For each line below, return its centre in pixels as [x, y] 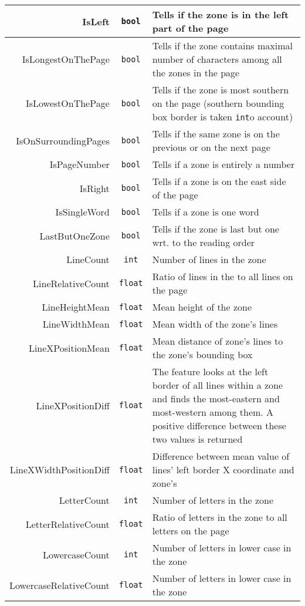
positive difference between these [219, 425]
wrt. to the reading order [204, 242]
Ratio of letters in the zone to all [220, 517]
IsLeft [96, 21]
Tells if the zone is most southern [221, 90]
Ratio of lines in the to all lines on [223, 276]
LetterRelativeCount [67, 524]
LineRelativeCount [71, 283]
